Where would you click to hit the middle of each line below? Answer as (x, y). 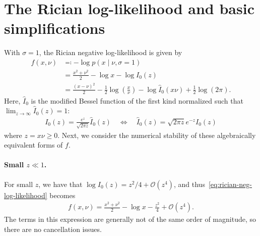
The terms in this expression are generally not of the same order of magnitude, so (130, 219)
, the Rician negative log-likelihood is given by (111, 52)
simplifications (55, 28)
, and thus (189, 184)
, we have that (60, 184)
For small (19, 184)
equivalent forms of (34, 145)
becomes (62, 195)
